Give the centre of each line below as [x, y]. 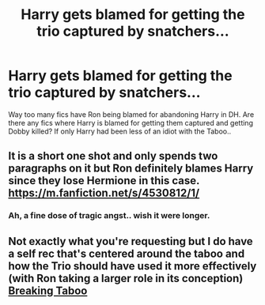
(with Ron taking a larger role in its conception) [126, 278]
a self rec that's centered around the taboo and [127, 253]
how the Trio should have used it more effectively [132, 266]
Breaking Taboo [48, 290]
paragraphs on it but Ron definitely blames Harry [131, 169]
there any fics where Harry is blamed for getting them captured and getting [131, 122]
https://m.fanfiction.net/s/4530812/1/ [104, 193]
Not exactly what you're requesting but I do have [131, 241]
